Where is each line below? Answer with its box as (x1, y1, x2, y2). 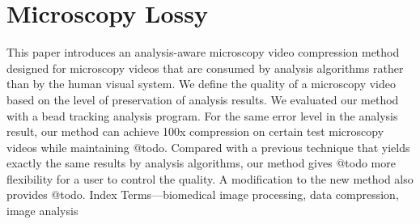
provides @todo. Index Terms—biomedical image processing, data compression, (6, 186, 399, 203)
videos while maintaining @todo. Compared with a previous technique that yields (6, 138, 410, 155)
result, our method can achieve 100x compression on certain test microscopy (6, 123, 384, 140)
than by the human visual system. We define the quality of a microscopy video (6, 75, 397, 92)
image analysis (6, 202, 78, 219)
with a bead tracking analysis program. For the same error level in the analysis (6, 107, 398, 124)
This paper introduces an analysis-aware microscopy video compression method (6, 44, 400, 61)
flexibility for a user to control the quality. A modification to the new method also (6, 170, 414, 187)
